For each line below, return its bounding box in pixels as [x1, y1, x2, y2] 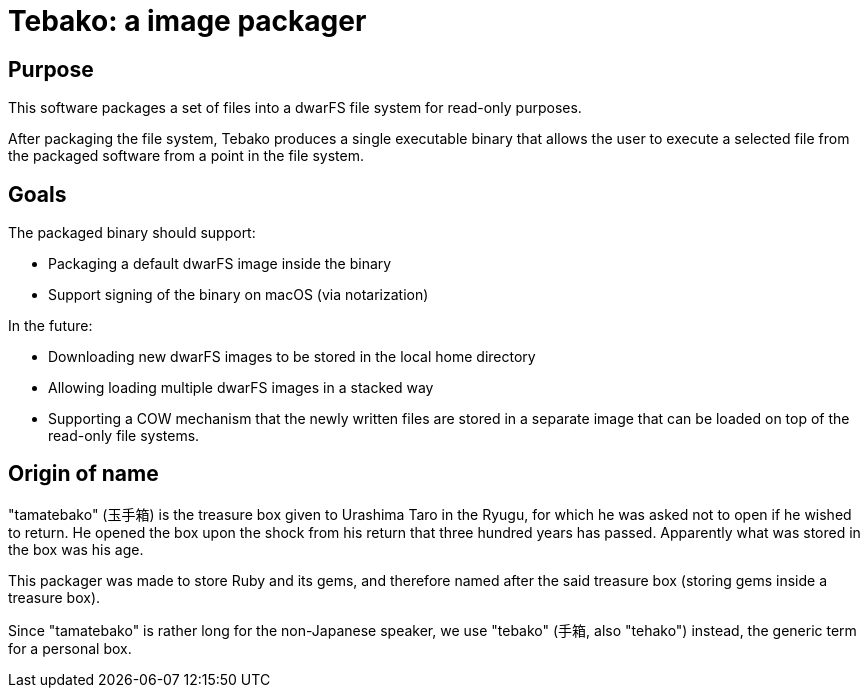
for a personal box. [8, 639, 132, 657]
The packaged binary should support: [8, 224, 256, 242]
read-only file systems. [48, 427, 200, 445]
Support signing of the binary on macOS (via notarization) [48, 286, 429, 304]
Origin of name [8, 461, 159, 487]
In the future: [8, 317, 93, 335]
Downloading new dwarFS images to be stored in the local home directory [48, 348, 536, 366]
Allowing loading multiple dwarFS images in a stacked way [48, 379, 434, 397]
